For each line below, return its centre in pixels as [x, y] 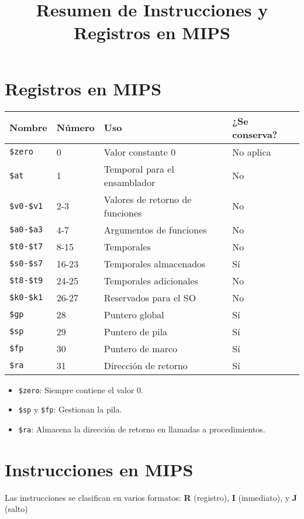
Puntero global [134, 314]
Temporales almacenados [155, 263]
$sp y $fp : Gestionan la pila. [70, 409]
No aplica [252, 152]
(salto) [16, 509]
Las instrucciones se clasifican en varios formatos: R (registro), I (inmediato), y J [151, 497]
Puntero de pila [136, 331]
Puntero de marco [141, 348]
